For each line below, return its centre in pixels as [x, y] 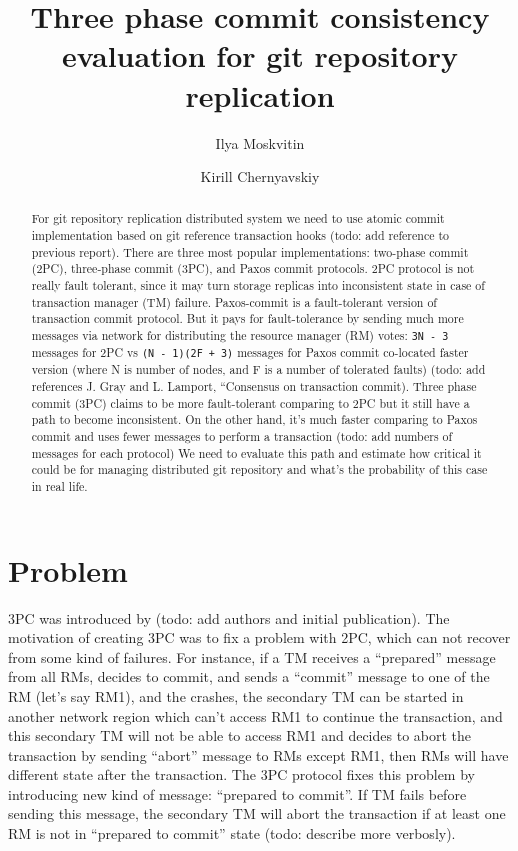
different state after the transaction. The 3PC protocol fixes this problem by [241, 774]
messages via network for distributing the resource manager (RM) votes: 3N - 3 [240, 335]
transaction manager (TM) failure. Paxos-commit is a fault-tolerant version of [234, 301]
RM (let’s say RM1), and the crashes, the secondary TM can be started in [236, 695]
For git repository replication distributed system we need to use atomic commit [238, 218]
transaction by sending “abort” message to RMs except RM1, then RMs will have [258, 754]
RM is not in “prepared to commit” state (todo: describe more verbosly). [232, 833]
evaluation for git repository [260, 55]
